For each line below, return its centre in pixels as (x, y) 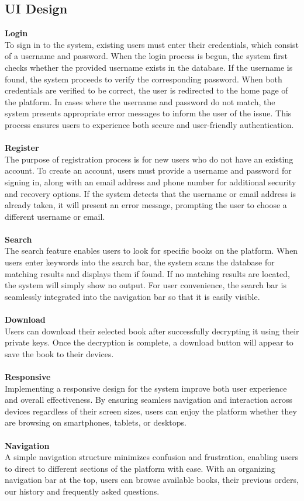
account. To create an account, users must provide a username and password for (148, 170)
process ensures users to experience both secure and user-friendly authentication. (149, 124)
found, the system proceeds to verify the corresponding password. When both (144, 79)
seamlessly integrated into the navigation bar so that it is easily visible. (132, 296)
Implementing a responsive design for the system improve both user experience (146, 388)
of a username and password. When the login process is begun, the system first (146, 56)
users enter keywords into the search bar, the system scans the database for (140, 262)
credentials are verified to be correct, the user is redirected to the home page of (146, 90)
